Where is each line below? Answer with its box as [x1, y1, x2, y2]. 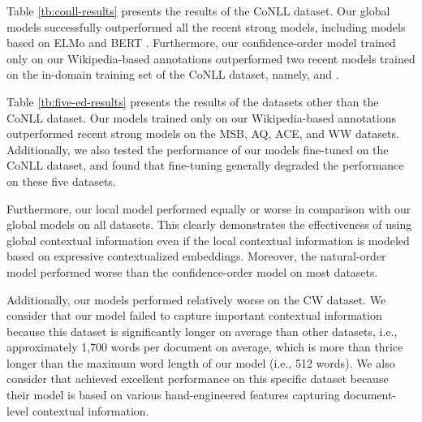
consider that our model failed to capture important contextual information [6, 307, 382, 324]
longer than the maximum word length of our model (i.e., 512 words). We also [6, 354, 395, 371]
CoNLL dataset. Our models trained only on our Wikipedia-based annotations [6, 109, 396, 126]
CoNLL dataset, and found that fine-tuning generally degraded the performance [6, 157, 404, 174]
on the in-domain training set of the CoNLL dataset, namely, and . [6, 66, 339, 83]
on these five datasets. [6, 172, 116, 189]
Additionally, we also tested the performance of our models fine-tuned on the [6, 140, 389, 157]
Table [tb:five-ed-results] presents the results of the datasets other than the [6, 93, 379, 110]
